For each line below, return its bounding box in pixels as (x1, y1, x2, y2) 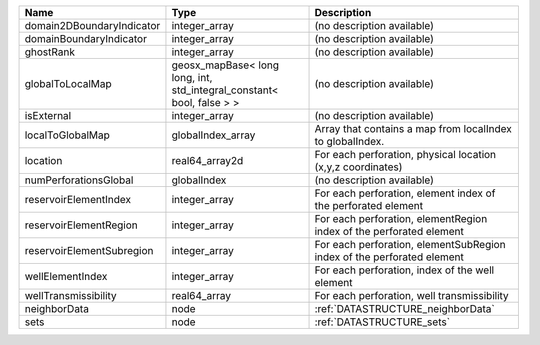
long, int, (171, 71, 213, 84)
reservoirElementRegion (24, 218, 139, 232)
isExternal (24, 109, 72, 122)
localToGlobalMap (24, 128, 110, 142)
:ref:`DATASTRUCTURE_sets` (314, 315, 450, 329)
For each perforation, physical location (314, 148, 497, 161)
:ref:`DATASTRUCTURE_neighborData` (314, 302, 495, 315)
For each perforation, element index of (314, 186, 496, 200)
